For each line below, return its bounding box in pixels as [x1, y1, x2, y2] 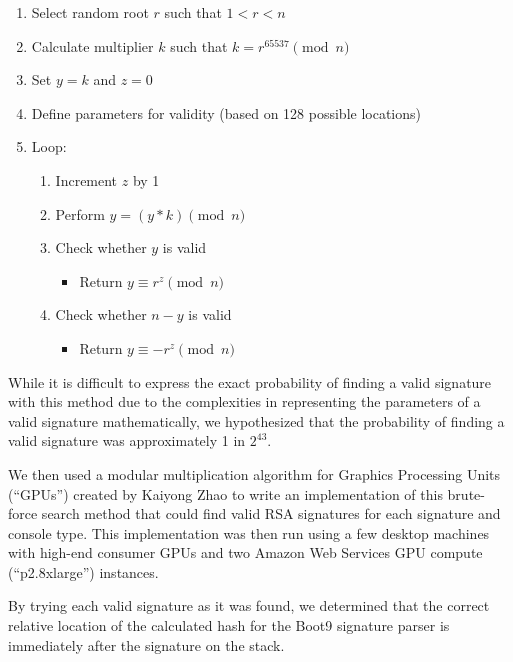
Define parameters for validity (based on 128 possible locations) [31, 102, 421, 123]
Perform [55, 203, 105, 224]
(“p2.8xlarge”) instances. [8, 561, 159, 582]
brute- [447, 483, 485, 504]
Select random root [31, 2, 149, 22]
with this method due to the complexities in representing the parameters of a [8, 391, 481, 412]
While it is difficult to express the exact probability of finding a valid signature [8, 371, 492, 392]
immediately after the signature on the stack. [8, 634, 285, 655]
